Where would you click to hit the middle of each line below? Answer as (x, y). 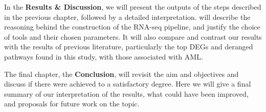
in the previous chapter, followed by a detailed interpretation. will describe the (127, 17)
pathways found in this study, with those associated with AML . (104, 56)
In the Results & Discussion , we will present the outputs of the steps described (133, 7)
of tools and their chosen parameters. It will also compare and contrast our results (133, 36)
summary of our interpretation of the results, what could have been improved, (126, 93)
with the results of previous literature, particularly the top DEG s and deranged (129, 47)
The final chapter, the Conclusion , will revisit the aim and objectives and (121, 74)
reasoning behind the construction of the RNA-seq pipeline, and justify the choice (132, 27)
